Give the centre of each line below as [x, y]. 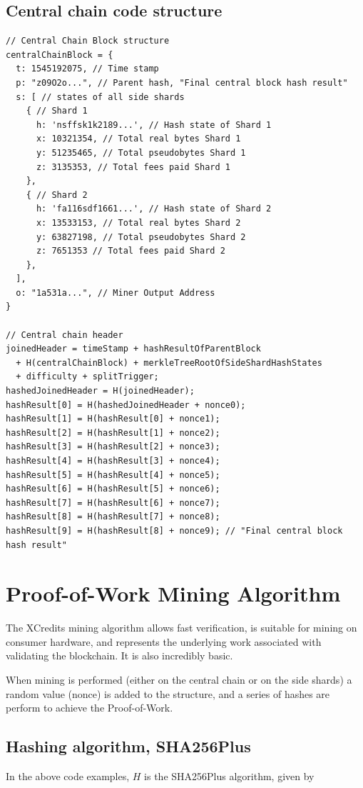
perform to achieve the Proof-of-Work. [90, 708]
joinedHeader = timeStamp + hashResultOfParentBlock [133, 349]
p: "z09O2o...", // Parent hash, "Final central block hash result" [182, 83]
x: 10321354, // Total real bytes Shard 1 [138, 139]
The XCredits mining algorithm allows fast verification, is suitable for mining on [181, 628]
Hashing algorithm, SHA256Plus [128, 746]
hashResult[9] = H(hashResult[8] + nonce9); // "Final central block [174, 530]
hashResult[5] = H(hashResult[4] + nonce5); [113, 475]
